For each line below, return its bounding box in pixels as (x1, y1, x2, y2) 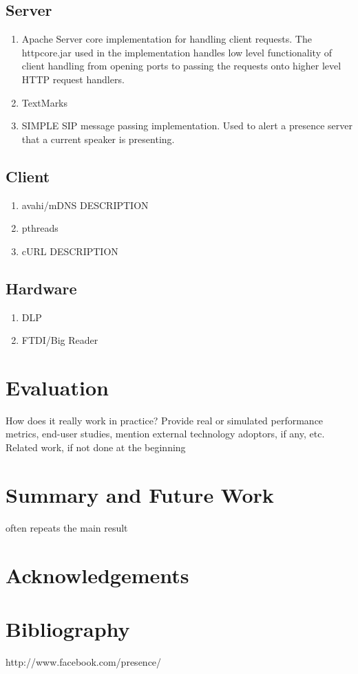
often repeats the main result (6, 520, 128, 534)
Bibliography (6, 614, 130, 642)
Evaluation (6, 373, 109, 401)
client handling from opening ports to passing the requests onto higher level (21, 58, 341, 73)
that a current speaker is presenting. (21, 131, 175, 146)
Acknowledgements (6, 561, 189, 589)
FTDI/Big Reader (21, 333, 98, 347)
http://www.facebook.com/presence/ (6, 654, 162, 668)
